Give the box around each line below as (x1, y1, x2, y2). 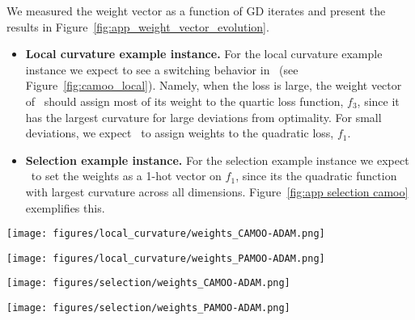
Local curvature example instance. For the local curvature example (25, 45, 383, 62)
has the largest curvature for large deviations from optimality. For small (25, 108, 382, 125)
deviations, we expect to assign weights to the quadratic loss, (25, 124, 334, 141)
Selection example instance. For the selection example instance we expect (25, 151, 409, 168)
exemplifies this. (25, 199, 105, 216)
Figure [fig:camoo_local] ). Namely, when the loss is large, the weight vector (25, 77, 402, 94)
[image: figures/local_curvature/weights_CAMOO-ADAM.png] (6, 228, 325, 240)
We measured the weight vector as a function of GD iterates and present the (6, 2, 386, 19)
